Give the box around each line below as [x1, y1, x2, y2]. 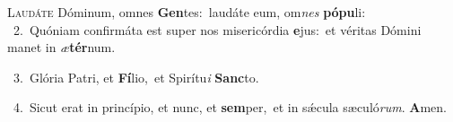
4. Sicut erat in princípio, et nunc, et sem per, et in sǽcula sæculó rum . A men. [13, 98, 447, 117]
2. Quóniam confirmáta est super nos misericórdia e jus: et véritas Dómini [13, 20, 422, 39]
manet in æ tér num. [7, 38, 116, 57]
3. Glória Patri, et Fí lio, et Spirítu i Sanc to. [13, 67, 259, 86]
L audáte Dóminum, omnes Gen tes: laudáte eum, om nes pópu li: [7, 3, 366, 21]
